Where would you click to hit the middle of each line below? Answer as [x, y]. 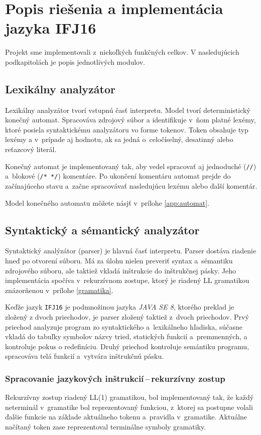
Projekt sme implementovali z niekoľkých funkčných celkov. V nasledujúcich [122, 52]
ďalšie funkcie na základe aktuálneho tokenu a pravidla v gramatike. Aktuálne [126, 417]
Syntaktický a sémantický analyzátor [102, 230]
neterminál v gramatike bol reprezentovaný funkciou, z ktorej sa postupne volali [129, 407]
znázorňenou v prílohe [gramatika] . [59, 290]
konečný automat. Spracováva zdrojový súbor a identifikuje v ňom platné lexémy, [130, 120]
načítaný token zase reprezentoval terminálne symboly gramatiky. [106, 426]
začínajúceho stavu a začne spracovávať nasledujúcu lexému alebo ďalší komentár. [131, 185]
